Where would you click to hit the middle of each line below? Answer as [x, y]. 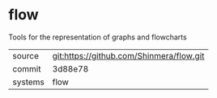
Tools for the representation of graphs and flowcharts [98, 37]
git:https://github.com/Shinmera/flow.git [128, 55]
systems [28, 82]
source [26, 55]
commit [27, 68]
